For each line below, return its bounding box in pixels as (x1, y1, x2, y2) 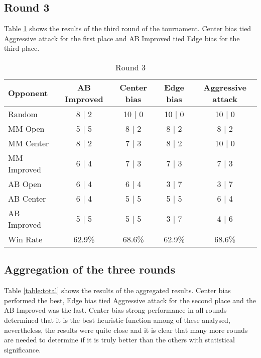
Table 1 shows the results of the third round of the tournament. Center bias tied (4, 23, 251, 34)
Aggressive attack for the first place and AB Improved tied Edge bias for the (4, 33, 240, 43)
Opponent (8, 87, 48, 99)
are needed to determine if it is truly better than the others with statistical (4, 334, 235, 345)
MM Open (8, 122, 45, 134)
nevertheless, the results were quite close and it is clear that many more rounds (4, 324, 248, 335)
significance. (4, 344, 41, 354)
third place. (4, 43, 40, 53)
